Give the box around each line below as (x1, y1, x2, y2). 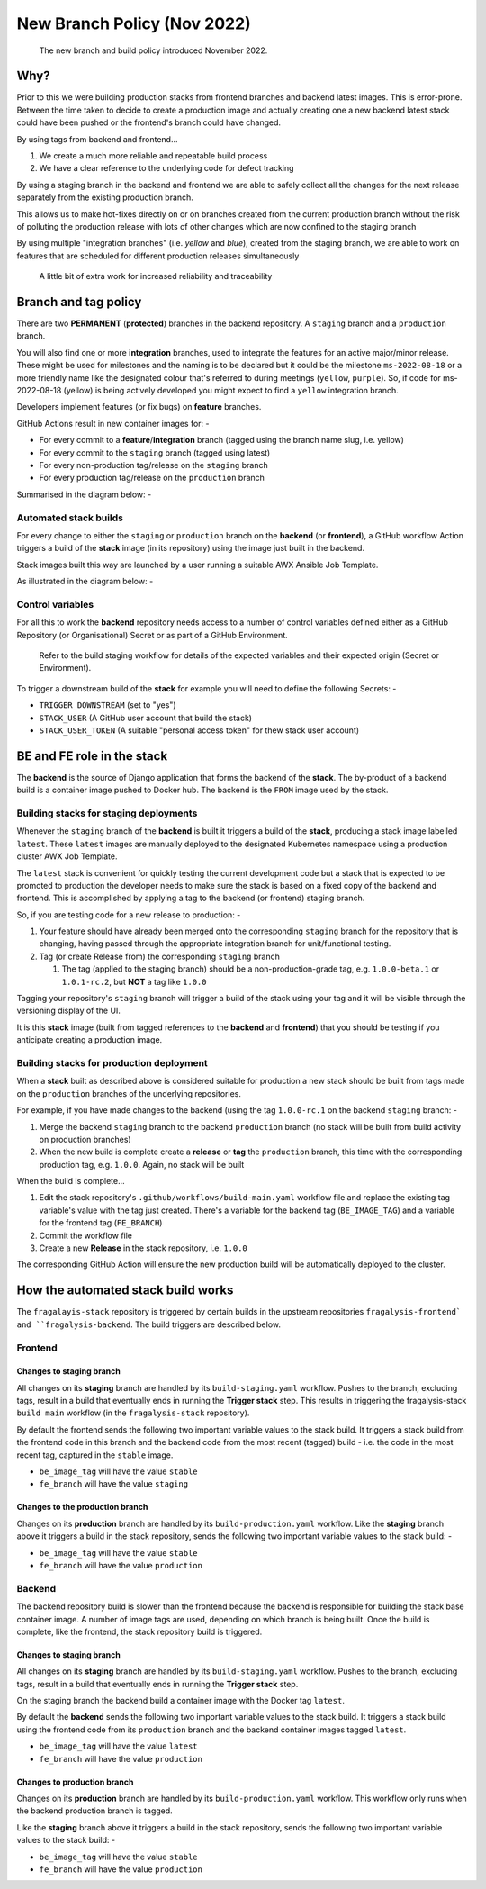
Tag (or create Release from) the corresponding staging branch (39, 951, 281, 962)
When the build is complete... (16, 1176, 125, 1187)
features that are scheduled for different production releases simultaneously (16, 250, 300, 261)
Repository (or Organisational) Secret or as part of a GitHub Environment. (16, 629, 288, 640)
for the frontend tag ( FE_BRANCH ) (39, 1217, 163, 1228)
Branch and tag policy (16, 294, 142, 310)
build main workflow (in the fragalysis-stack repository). (16, 1407, 250, 1418)
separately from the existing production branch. (16, 192, 193, 203)
